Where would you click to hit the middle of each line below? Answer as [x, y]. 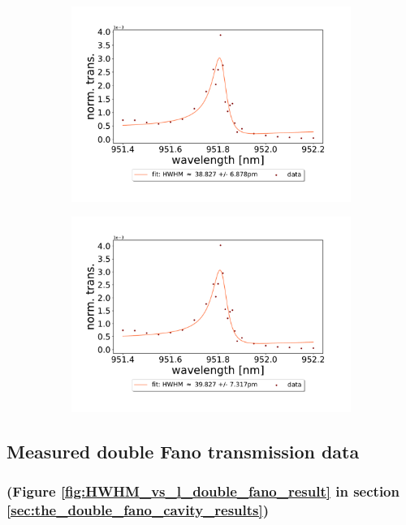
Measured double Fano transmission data [183, 451]
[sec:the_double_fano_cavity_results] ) [138, 509]
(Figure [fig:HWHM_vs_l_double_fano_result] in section [203, 491]
